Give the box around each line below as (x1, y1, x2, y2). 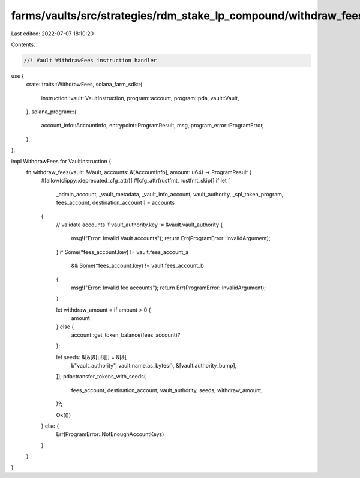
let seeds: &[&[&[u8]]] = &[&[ (56, 353, 127, 360)
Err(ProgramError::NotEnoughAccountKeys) (56, 431, 164, 438)
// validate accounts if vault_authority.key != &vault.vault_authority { (56, 221, 223, 228)
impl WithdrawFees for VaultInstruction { (11, 157, 111, 165)
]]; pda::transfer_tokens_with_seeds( (56, 373, 146, 380)
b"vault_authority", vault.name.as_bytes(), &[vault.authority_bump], (71, 362, 237, 369)
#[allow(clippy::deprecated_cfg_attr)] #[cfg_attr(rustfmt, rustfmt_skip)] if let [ (41, 177, 230, 184)
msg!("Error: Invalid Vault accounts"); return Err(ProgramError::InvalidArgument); (71, 235, 271, 242)
